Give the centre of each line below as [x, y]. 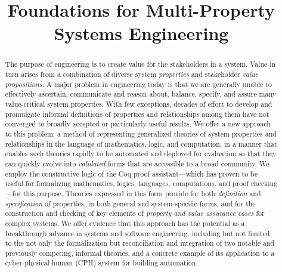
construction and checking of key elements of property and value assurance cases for [135, 213]
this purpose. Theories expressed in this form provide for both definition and [142, 193]
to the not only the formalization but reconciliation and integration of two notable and [140, 243]
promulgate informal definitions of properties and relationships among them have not [137, 114]
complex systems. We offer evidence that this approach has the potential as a [125, 223]
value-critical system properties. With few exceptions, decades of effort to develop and [139, 103]
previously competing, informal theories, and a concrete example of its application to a [140, 253]
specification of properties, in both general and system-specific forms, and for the [130, 203]
